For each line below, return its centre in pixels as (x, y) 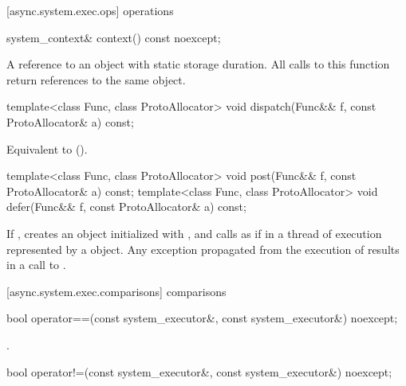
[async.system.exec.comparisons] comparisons (116, 291)
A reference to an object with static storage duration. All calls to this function (198, 64)
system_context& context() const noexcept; (114, 37)
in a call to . (36, 265)
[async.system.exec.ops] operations (90, 10)
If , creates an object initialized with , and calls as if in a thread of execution (194, 233)
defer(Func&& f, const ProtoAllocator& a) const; (126, 207)
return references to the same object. (96, 79)
